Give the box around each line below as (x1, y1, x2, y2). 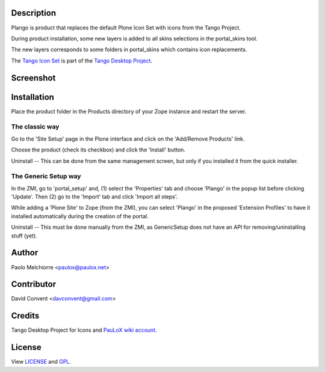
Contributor (11, 279, 57, 290)
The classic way (11, 123, 60, 131)
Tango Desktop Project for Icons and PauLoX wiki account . (11, 326, 157, 334)
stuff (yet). (11, 232, 37, 239)
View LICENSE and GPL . (11, 358, 72, 365)
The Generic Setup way (11, 172, 81, 180)
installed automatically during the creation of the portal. (11, 212, 149, 219)
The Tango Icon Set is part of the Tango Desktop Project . (11, 57, 153, 64)
